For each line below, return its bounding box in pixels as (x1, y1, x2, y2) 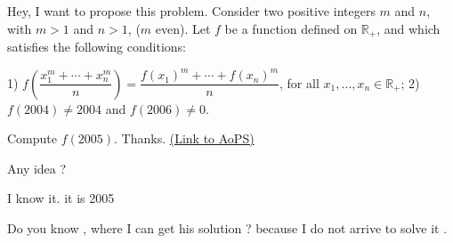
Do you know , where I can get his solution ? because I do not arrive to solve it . (7, 218, 448, 237)
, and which (376, 19, 441, 37)
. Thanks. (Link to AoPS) (114, 129, 255, 148)
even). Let (155, 19, 211, 37)
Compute (7, 129, 57, 148)
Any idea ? (7, 158, 67, 177)
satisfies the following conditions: (7, 37, 186, 56)
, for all (279, 73, 320, 92)
